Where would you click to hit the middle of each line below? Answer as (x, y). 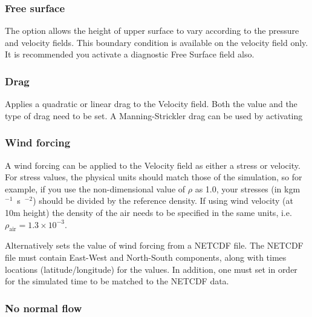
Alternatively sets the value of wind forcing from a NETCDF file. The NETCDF (154, 245)
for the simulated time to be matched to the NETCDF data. (117, 281)
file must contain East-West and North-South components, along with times (146, 257)
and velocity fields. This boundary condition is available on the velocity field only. (157, 42)
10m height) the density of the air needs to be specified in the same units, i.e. (148, 212)
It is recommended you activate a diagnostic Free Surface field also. (130, 54)
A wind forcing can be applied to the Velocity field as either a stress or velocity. (153, 165)
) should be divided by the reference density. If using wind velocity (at (163, 201)
